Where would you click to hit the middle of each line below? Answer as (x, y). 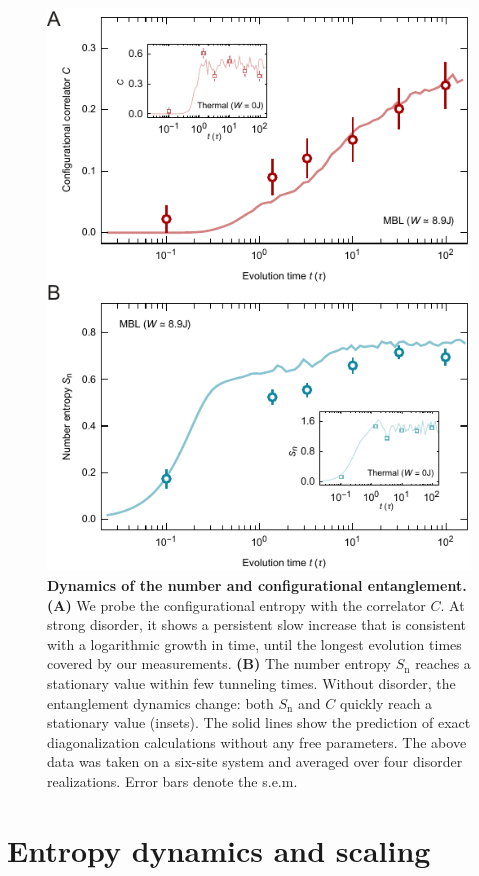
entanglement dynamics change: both (160, 702)
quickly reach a (386, 702)
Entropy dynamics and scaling (219, 849)
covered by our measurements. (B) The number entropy (219, 663)
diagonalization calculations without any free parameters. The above (257, 741)
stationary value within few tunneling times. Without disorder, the (251, 682)
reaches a (443, 663)
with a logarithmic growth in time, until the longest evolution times (254, 643)
